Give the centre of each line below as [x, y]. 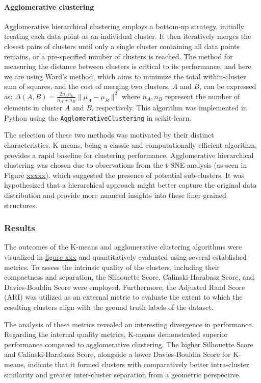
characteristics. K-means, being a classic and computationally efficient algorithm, [130, 145]
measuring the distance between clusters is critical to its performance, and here [128, 66]
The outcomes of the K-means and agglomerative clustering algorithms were [123, 247]
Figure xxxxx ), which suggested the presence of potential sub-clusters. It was [124, 175]
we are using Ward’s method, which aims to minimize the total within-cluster [125, 76]
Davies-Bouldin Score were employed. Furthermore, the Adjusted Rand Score [125, 287]
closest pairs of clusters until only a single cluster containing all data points [122, 46]
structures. [21, 205]
